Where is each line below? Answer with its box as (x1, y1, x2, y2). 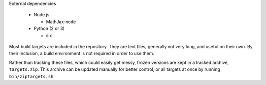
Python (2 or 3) (33, 26, 65, 31)
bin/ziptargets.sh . (9, 73, 55, 79)
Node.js (33, 12, 50, 18)
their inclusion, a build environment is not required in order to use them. (9, 51, 155, 57)
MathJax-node (46, 19, 76, 25)
